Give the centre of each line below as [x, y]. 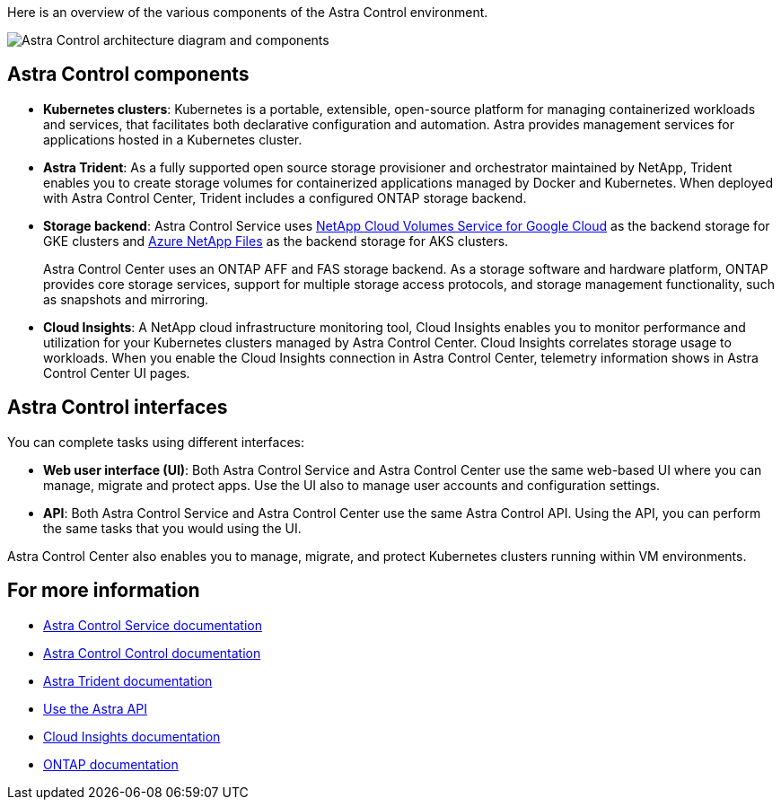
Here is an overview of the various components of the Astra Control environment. [248, 12]
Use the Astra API [95, 708]
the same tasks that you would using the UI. [172, 528]
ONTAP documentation [111, 764]
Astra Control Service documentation [153, 625]
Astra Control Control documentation [152, 653]
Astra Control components [128, 75]
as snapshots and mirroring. [126, 299]
